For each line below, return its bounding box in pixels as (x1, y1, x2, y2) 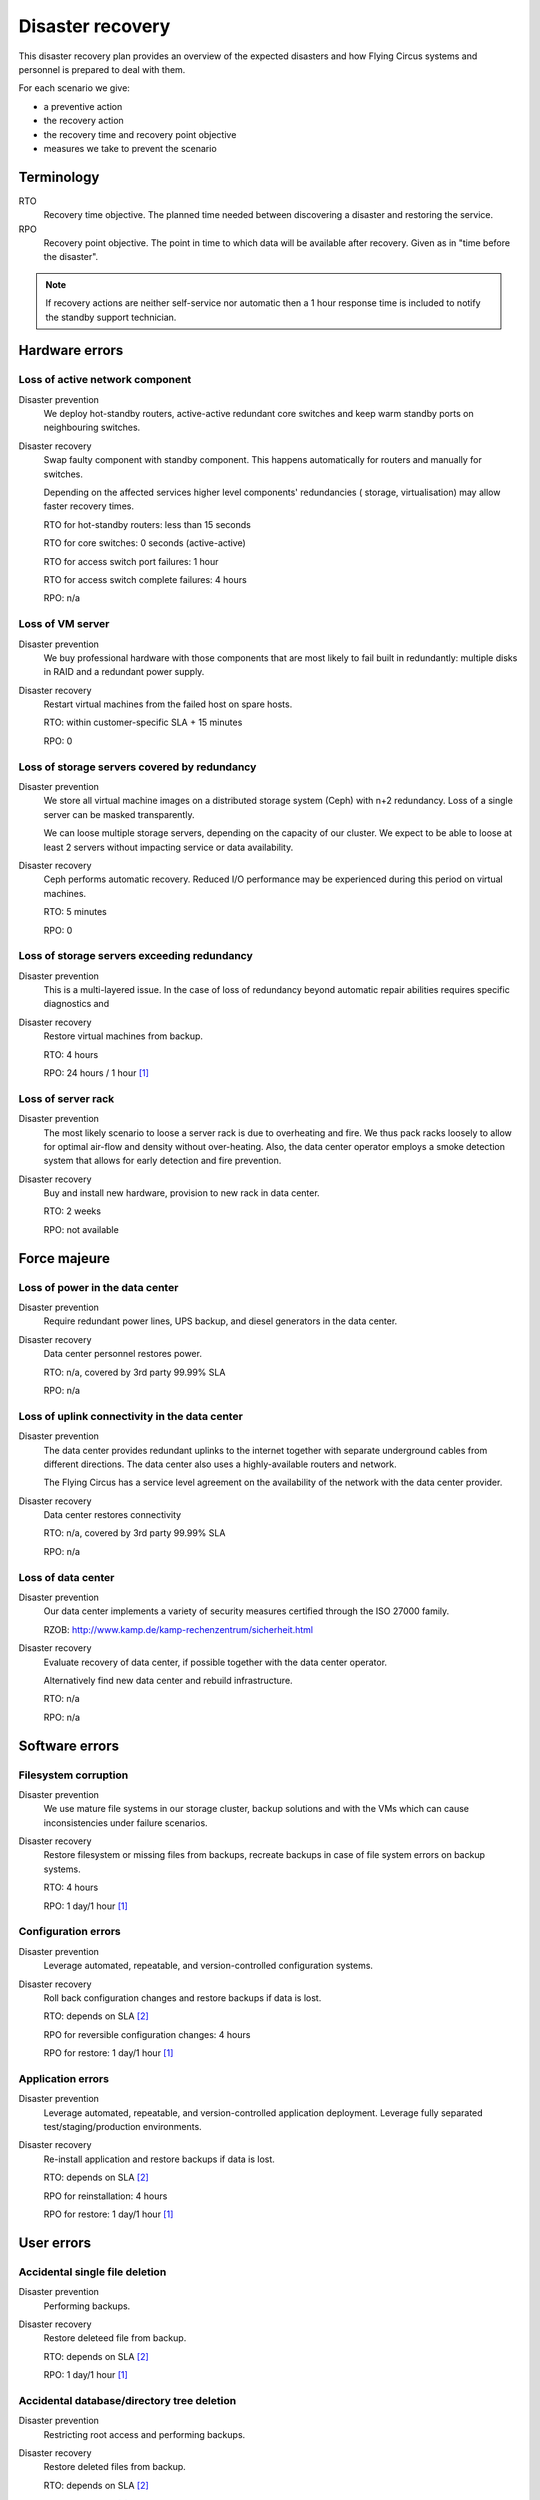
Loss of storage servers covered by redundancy (18, 760, 257, 774)
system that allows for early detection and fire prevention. (43, 1155, 282, 1167)
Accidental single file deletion (18, 2265, 167, 2279)
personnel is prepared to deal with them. (18, 63, 186, 75)
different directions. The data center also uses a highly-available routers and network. (43, 1458, 397, 1470)
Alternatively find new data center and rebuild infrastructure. (43, 1674, 294, 1686)
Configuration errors (18, 1925, 122, 1939)
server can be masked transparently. (43, 808, 195, 820)
